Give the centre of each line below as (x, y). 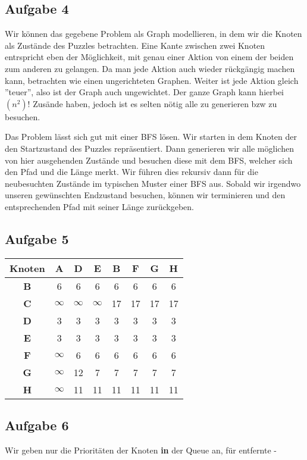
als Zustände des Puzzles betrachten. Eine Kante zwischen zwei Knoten (135, 45)
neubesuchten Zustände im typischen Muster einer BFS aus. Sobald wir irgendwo (153, 183)
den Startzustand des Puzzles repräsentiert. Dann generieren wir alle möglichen (149, 148)
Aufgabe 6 (37, 425)
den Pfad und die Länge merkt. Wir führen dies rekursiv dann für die (131, 172)
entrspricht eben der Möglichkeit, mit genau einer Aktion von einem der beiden (149, 57)
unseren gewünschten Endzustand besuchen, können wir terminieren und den (145, 195)
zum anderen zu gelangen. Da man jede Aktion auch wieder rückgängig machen (150, 68)
